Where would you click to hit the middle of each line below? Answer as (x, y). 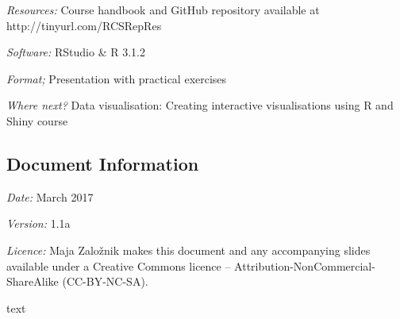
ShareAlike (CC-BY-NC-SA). (77, 281)
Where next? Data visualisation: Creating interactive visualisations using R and (200, 105)
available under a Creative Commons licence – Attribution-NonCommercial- (191, 265)
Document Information (103, 163)
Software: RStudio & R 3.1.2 (76, 52)
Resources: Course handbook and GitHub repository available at (163, 10)
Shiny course (37, 120)
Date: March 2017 (50, 196)
